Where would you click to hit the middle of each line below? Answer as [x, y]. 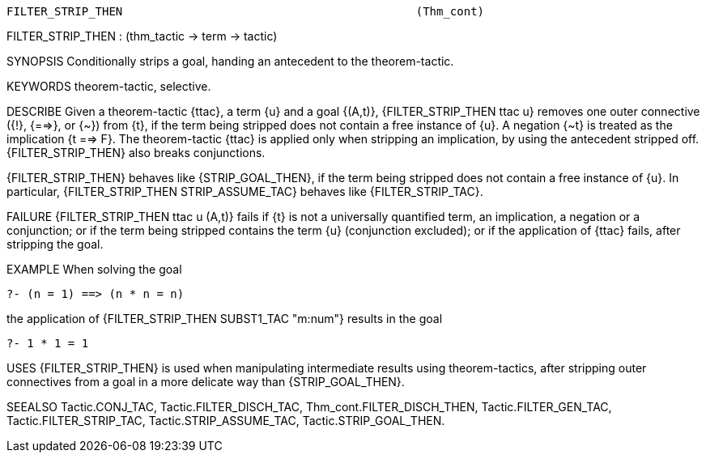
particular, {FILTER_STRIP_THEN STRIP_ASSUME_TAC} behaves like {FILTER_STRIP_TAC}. [245, 191]
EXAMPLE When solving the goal [94, 269]
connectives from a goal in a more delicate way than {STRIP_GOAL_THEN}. [206, 382]
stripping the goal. [55, 244]
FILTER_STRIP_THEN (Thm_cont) [246, 11]
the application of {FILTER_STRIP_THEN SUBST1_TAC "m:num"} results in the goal [225, 319]
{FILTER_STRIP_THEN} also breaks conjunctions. [136, 153]
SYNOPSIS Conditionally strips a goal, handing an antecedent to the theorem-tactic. [230, 61]
